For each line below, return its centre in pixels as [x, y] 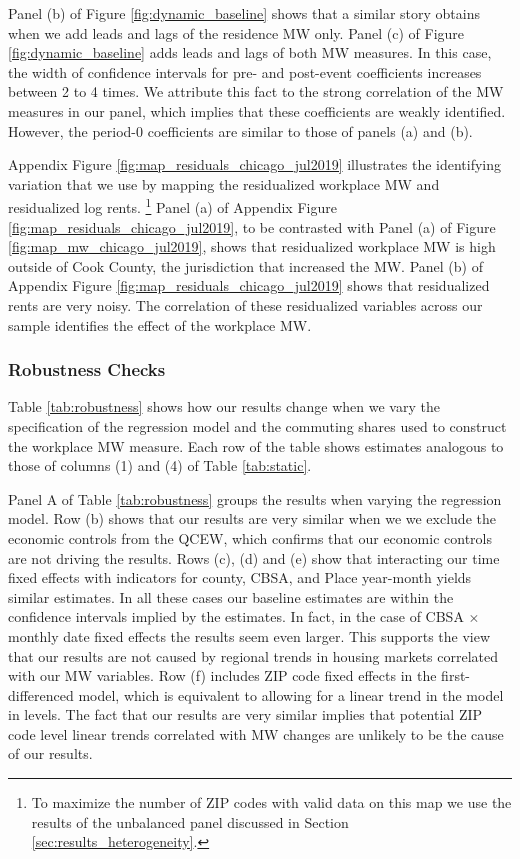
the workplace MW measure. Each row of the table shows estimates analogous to [256, 445]
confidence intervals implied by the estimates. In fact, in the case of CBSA [236, 616]
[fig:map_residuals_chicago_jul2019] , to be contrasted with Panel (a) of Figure [252, 226]
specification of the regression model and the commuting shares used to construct [257, 425]
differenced [41, 694]
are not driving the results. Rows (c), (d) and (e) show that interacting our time [254, 557]
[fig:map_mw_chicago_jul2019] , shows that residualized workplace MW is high [252, 246]
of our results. [50, 753]
